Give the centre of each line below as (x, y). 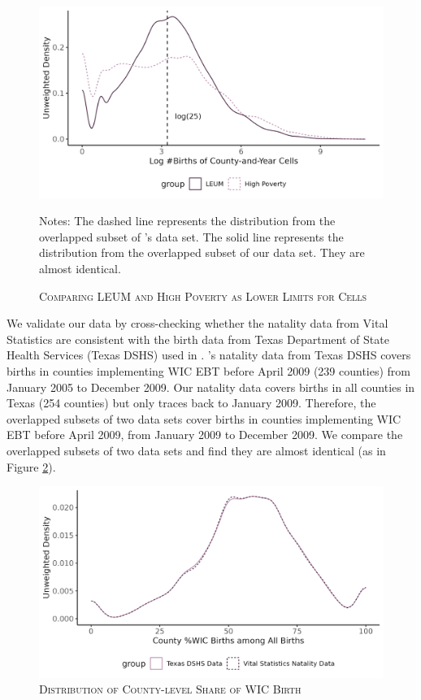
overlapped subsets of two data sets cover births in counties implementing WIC (204, 418)
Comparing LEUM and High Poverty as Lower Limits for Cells (203, 296)
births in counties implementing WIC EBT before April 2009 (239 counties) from (208, 370)
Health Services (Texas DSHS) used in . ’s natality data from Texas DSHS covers (209, 355)
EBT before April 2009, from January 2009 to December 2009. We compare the (205, 435)
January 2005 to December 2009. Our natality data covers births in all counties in (211, 387)
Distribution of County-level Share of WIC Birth (170, 689)
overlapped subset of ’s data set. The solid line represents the (191, 236)
